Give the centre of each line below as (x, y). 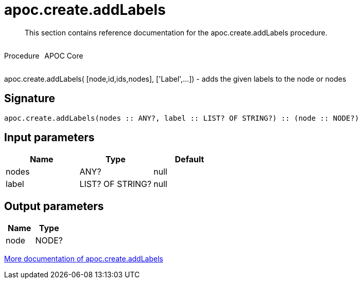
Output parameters (54, 206)
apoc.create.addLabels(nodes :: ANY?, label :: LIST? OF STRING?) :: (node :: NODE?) (182, 118)
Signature (30, 99)
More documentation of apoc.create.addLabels (84, 259)
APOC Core (64, 55)
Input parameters (50, 138)
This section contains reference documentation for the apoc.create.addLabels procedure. (176, 32)
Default (189, 159)
